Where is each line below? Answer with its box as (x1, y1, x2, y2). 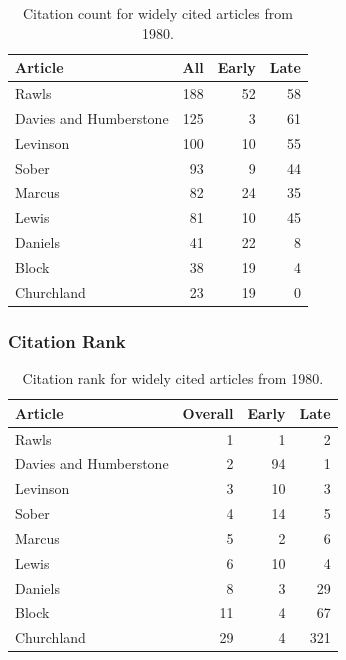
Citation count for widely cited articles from (22, 3, 293, 23)
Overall (182, 402, 234, 423)
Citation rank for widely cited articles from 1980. (22, 368, 324, 389)
